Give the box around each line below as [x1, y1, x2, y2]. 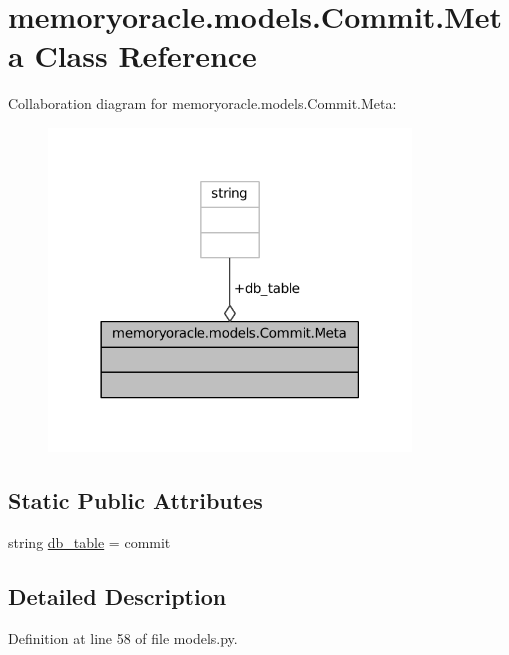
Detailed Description [8, 581, 227, 612]
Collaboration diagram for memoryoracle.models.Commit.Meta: [8, 93, 397, 114]
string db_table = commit [8, 532, 171, 553]
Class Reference [34, 35, 257, 76]
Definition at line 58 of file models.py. [8, 627, 238, 648]
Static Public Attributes [8, 485, 263, 516]
